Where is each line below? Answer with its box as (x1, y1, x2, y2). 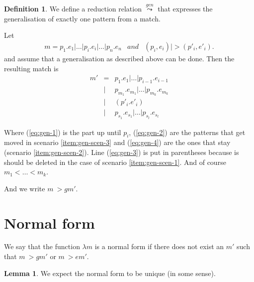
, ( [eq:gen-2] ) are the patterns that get (129, 127, 246, 137)
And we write (4, 183, 45, 193)
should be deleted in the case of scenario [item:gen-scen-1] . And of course (4, 156, 226, 167)
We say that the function (4, 241, 80, 252)
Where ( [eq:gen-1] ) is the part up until (4, 127, 121, 137)
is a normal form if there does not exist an (94, 241, 224, 252)
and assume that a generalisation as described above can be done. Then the (4, 53, 235, 64)
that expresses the (158, 3, 213, 14)
